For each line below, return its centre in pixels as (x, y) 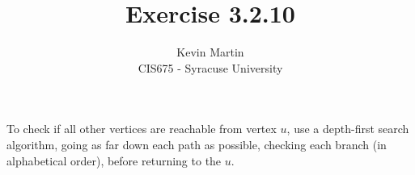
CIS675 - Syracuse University (210, 67)
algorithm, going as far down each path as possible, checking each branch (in (197, 144)
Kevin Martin (210, 52)
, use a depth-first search (348, 129)
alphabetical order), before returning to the (114, 160)
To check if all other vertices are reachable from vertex (142, 129)
